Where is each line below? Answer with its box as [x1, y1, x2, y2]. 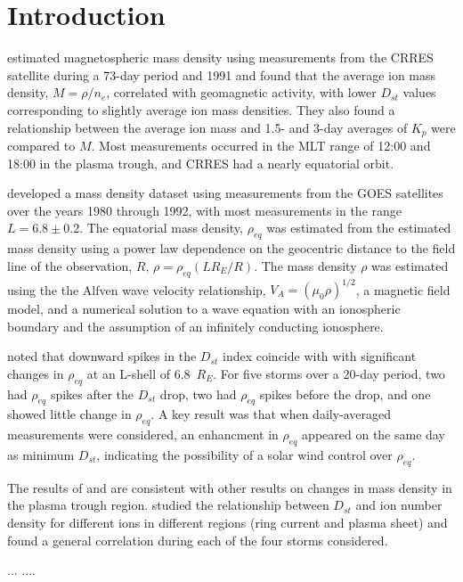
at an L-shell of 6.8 [86, 364, 191, 382]
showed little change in [7, 405, 132, 423]
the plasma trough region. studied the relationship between [7, 496, 329, 514]
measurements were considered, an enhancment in [7, 425, 279, 444]
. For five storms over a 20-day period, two [213, 364, 445, 382]
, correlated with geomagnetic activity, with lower [106, 83, 377, 102]
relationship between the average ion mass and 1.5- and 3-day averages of [7, 118, 408, 136]
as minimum [7, 445, 75, 463]
